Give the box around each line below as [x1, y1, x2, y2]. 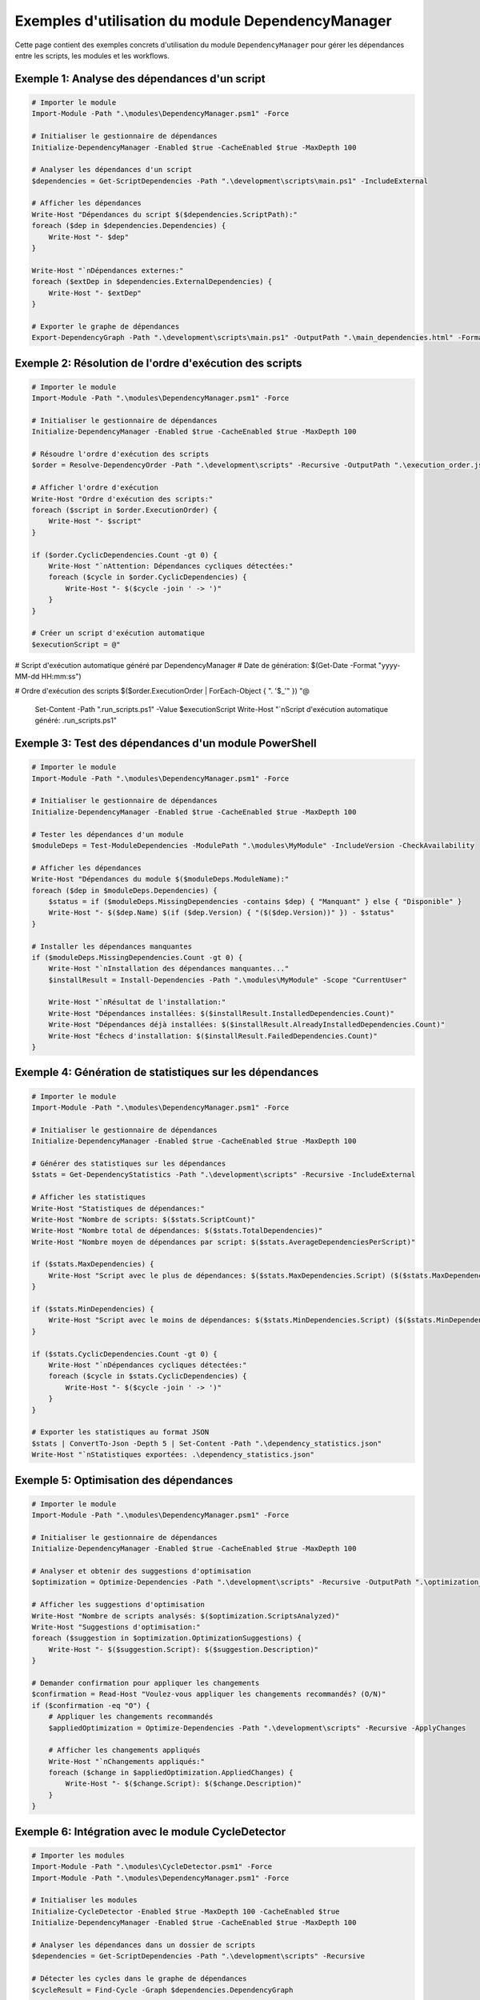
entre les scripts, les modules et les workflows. [14, 50, 170, 60]
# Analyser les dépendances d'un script [31, 165, 192, 174]
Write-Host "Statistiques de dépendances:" [31, 1204, 206, 1213]
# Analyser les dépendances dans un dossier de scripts [31, 1940, 256, 1950]
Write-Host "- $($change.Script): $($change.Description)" [65, 1779, 302, 1788]
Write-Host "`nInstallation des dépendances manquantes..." [48, 964, 290, 974]
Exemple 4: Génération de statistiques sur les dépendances [14, 1066, 319, 1079]
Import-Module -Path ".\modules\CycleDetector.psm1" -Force [31, 1862, 273, 1871]
